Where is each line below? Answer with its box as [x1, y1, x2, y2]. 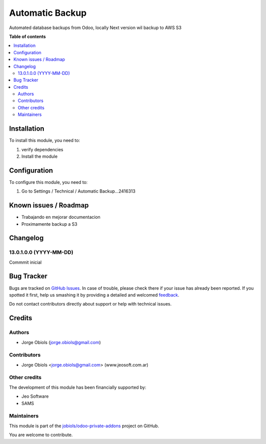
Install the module [21, 153, 58, 159]
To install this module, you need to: [9, 137, 80, 143]
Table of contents [9, 34, 46, 39]
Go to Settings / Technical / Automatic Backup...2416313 [21, 188, 135, 194]
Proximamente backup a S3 [21, 221, 77, 227]
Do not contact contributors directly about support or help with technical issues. [9, 301, 172, 307]
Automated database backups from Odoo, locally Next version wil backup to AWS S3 [9, 25, 182, 31]
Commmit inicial [9, 259, 42, 265]
